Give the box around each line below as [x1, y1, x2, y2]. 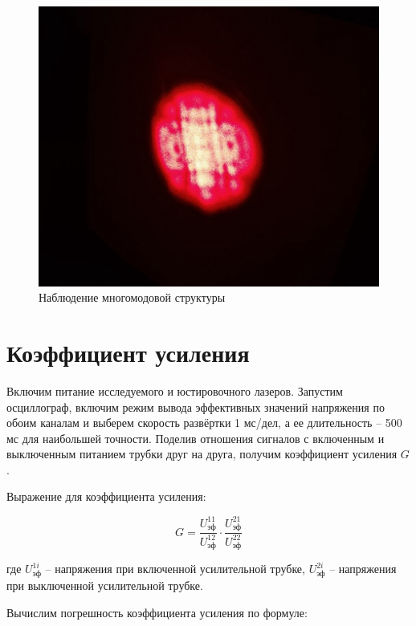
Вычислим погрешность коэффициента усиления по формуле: [6, 604, 308, 620]
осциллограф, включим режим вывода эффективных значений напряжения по [6, 398, 385, 415]
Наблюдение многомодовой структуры [39, 289, 226, 306]
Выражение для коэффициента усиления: [6, 488, 206, 505]
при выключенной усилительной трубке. [6, 577, 203, 594]
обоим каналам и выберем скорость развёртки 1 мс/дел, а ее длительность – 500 [6, 414, 402, 431]
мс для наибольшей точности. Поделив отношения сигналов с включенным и [6, 429, 385, 446]
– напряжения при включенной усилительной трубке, [45, 560, 305, 577]
